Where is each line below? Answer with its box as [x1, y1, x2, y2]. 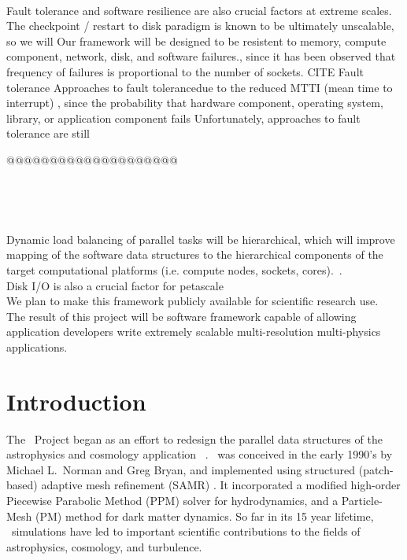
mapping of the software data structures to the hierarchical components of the [6, 246, 383, 263]
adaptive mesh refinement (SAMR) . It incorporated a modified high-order [41, 477, 401, 493]
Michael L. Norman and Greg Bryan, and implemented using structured [6, 461, 356, 477]
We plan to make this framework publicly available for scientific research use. [6, 293, 379, 309]
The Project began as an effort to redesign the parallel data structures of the [6, 430, 383, 447]
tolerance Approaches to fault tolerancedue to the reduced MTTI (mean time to [6, 79, 393, 95]
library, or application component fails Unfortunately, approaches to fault [6, 109, 361, 126]
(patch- [358, 461, 394, 477]
